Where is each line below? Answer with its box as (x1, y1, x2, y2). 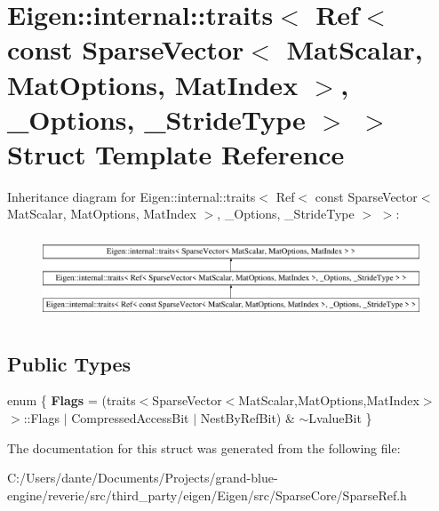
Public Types (7, 349, 132, 377)
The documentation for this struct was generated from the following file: (7, 438, 401, 457)
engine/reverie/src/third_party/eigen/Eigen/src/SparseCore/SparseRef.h (7, 485, 407, 504)
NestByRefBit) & (200, 409, 295, 427)
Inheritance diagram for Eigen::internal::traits (7, 187, 256, 205)
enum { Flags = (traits (7, 391, 136, 410)
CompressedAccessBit (71, 409, 189, 427)
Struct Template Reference (7, 135, 345, 172)
